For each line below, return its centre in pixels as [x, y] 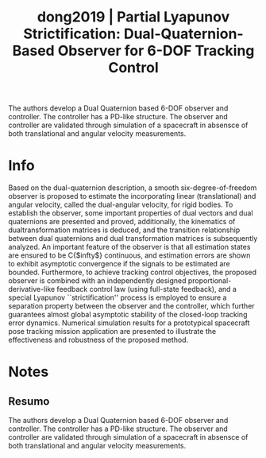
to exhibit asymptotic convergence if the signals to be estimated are [119, 264]
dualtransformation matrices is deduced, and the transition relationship [124, 230]
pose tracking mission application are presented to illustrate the [112, 332]
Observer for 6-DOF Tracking [156, 51]
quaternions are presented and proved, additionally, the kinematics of [122, 222]
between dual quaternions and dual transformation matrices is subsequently [133, 239]
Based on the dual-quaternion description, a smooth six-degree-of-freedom [133, 188]
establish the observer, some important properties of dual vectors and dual [131, 213]
